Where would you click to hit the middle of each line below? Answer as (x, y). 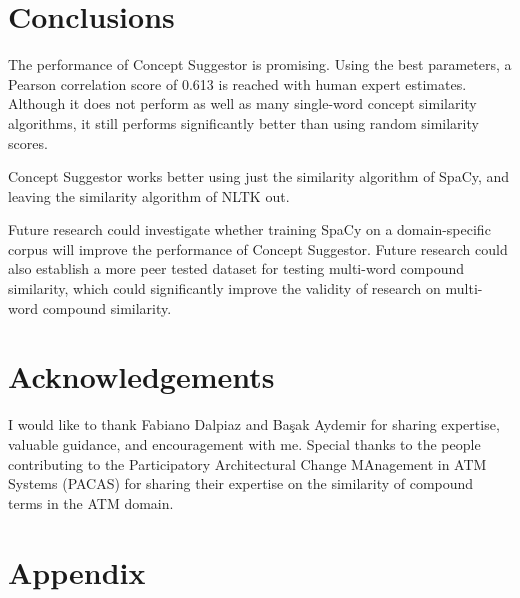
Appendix (77, 571)
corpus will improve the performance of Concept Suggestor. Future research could (258, 248)
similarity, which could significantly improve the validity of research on (224, 288)
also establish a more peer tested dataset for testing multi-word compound (236, 268)
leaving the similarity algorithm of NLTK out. (149, 195)
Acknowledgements (141, 376)
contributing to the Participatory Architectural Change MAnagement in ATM (247, 463)
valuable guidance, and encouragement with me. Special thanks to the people (244, 443)
